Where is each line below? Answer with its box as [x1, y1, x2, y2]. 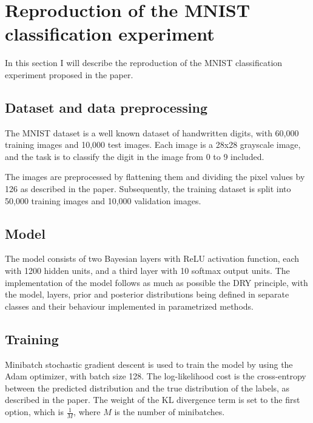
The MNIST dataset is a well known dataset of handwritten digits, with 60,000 [5, 126, 299, 139]
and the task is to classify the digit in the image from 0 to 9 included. [5, 150, 264, 162]
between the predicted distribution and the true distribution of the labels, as [5, 381, 290, 394]
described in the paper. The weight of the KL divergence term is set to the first [5, 393, 300, 406]
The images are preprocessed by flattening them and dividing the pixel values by [5, 170, 305, 183]
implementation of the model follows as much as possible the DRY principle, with [5, 276, 308, 288]
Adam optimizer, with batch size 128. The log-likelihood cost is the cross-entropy [5, 370, 306, 382]
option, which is [5, 405, 64, 418]
